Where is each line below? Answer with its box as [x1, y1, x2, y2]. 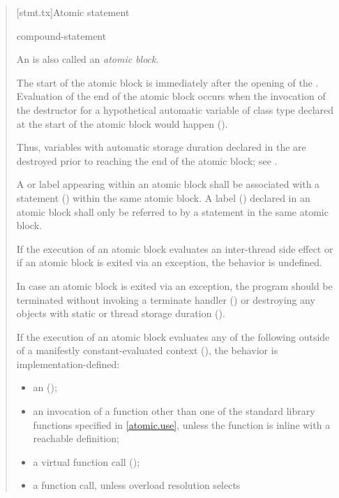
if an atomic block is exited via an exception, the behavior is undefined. [16, 255, 322, 270]
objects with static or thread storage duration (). [16, 306, 225, 321]
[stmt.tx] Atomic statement [16, 5, 130, 19]
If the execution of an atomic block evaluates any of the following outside [16, 329, 330, 344]
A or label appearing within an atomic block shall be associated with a [16, 177, 320, 191]
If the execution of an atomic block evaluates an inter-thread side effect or [16, 241, 333, 256]
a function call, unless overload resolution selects [33, 478, 241, 492]
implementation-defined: [16, 356, 120, 371]
